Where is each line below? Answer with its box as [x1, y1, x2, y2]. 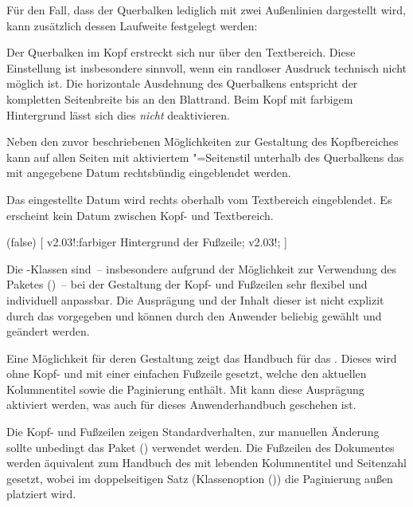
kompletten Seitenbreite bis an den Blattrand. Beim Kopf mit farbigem [6, 90, 353, 107]
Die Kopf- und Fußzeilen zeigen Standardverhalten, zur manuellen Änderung [6, 423, 380, 440]
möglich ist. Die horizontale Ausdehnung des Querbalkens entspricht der [6, 75, 358, 92]
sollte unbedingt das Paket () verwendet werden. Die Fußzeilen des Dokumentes [6, 438, 395, 455]
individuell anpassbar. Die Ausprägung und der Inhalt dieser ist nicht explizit [6, 291, 384, 308]
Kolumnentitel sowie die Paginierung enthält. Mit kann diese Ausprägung [6, 380, 364, 397]
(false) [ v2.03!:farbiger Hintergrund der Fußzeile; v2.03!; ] [6, 234, 287, 250]
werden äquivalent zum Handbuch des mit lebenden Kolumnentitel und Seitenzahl [6, 454, 407, 471]
